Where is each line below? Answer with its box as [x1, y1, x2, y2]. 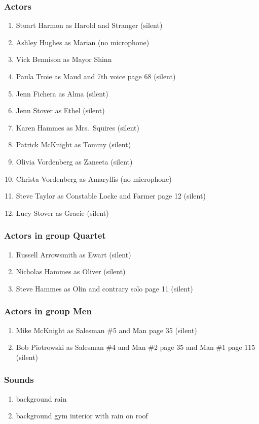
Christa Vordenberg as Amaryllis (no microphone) [16, 173, 172, 184]
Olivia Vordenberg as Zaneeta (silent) [16, 156, 133, 167]
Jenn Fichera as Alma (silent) [16, 88, 108, 99]
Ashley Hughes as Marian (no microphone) [16, 37, 150, 47]
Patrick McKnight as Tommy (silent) [16, 139, 131, 150]
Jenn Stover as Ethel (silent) [16, 105, 105, 116]
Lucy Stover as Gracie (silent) [16, 207, 109, 218]
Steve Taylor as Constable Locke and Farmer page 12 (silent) [16, 190, 206, 201]
